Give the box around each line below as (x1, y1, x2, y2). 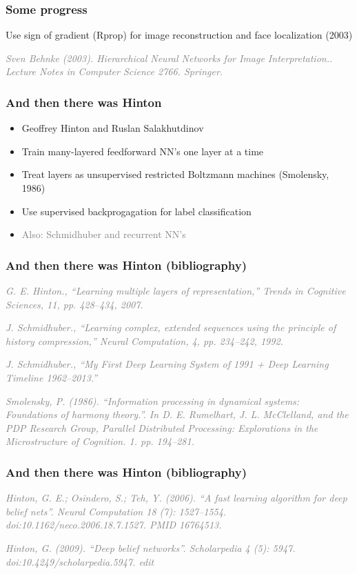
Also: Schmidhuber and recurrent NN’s (21, 227, 186, 241)
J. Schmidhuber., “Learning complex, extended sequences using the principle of (6, 320, 336, 335)
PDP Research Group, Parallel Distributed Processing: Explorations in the (6, 420, 318, 435)
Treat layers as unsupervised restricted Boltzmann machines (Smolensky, (21, 167, 329, 181)
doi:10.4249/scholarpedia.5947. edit (6, 554, 154, 568)
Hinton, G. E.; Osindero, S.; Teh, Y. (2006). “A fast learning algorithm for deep (6, 491, 347, 505)
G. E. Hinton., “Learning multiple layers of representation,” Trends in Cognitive (6, 284, 346, 297)
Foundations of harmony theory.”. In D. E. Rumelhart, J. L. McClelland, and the (6, 407, 349, 422)
